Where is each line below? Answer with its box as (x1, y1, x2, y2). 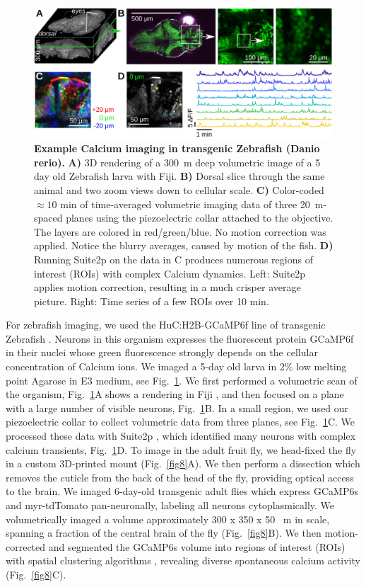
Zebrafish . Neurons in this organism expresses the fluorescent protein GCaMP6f (6, 331, 354, 346)
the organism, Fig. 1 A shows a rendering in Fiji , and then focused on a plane (6, 387, 344, 401)
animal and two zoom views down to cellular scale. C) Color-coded (34, 182, 324, 197)
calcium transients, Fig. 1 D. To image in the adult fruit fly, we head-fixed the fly (6, 442, 357, 457)
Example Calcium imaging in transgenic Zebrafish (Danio (34, 141, 320, 156)
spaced (34, 210, 63, 225)
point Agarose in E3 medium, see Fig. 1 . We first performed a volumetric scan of (6, 372, 358, 387)
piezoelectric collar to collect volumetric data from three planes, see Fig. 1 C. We (6, 414, 355, 429)
